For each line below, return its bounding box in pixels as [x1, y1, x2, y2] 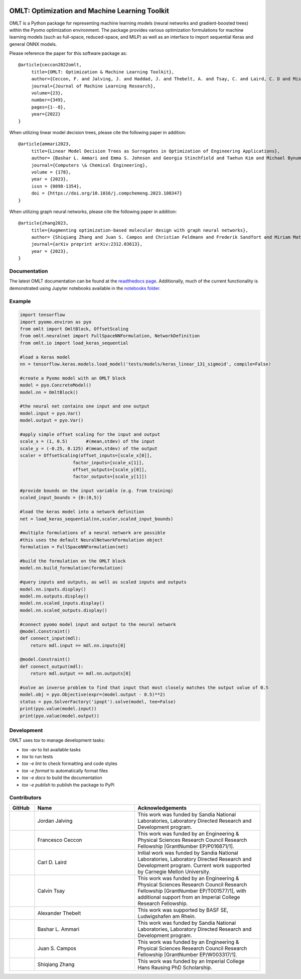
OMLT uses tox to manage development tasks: [9, 737, 105, 743]
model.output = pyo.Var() [20, 418, 84, 423]
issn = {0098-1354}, [31, 183, 82, 189]
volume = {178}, [31, 169, 71, 175]
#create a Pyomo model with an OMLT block [20, 375, 126, 381]
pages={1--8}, [31, 104, 66, 110]
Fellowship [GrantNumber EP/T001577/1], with [137, 887, 247, 894]
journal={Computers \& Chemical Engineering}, [31, 162, 148, 168]
